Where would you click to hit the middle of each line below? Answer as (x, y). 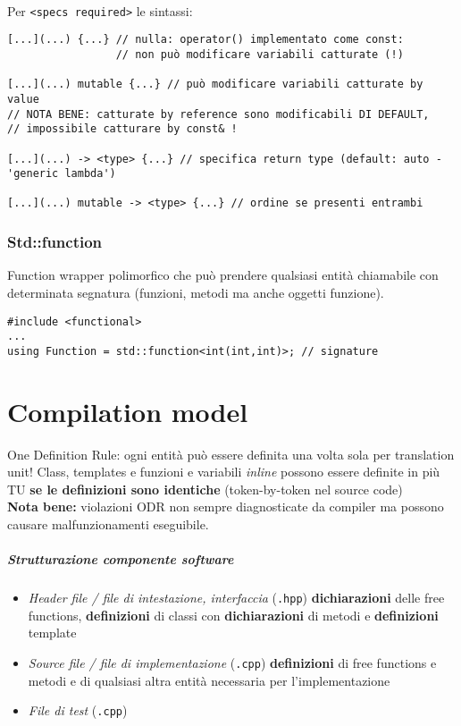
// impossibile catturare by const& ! (122, 129)
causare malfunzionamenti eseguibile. (108, 524)
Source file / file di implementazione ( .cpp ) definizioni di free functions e (232, 663)
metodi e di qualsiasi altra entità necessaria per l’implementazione (209, 680)
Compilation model (128, 411)
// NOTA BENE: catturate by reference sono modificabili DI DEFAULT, (218, 114)
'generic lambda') (62, 174)
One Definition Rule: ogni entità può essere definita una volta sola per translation (231, 454)
